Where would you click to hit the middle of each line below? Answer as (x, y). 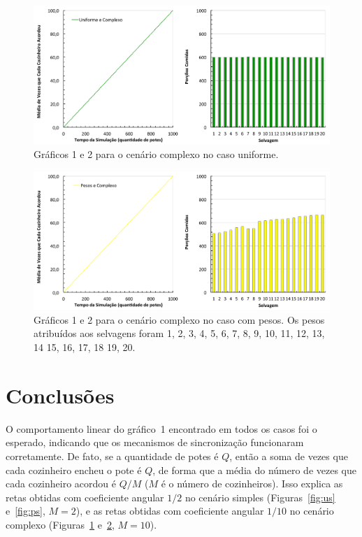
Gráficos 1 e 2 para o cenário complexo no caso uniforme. (156, 154)
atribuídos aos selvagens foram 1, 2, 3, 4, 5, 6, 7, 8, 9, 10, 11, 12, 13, (179, 333)
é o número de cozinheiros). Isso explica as (252, 484)
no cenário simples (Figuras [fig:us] (260, 497)
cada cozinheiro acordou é (61, 484)
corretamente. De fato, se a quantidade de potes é (112, 456)
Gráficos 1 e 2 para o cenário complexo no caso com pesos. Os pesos (179, 319)
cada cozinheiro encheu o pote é (74, 470)
